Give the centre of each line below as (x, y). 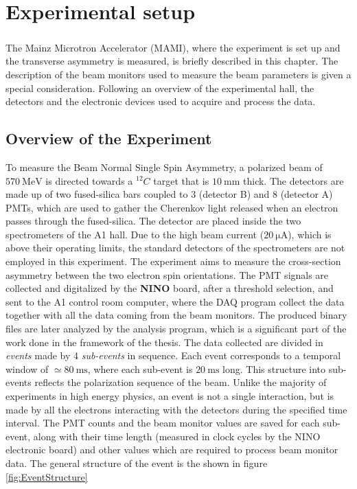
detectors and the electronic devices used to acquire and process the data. (161, 101)
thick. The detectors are (293, 180)
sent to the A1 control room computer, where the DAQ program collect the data (175, 301)
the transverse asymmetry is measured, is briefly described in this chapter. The (172, 61)
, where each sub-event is (140, 368)
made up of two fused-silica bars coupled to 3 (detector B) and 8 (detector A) (169, 194)
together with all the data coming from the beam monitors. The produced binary (176, 315)
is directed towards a (89, 180)
